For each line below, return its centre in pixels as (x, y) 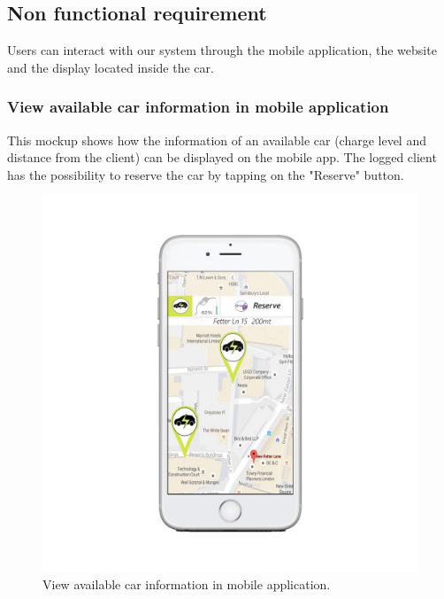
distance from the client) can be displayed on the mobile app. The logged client (222, 157)
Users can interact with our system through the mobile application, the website (222, 50)
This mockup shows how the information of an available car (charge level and (217, 140)
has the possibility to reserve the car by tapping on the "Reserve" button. (206, 174)
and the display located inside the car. (111, 67)
